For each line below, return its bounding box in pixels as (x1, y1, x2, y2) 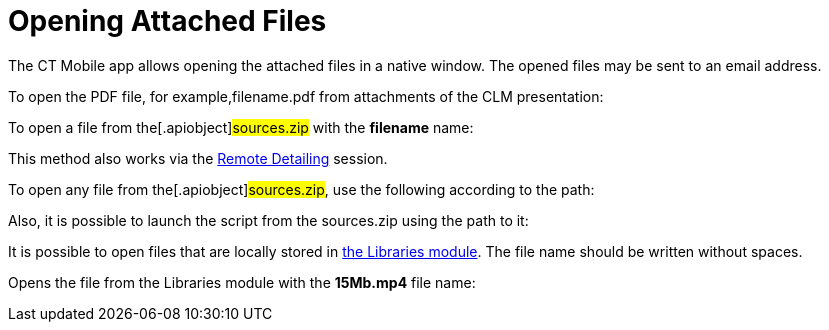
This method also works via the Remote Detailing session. (8, 149, 388, 167)
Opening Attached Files (8, 4, 327, 38)
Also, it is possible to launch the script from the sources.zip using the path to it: (8, 211, 529, 229)
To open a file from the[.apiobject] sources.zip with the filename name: (8, 118, 474, 136)
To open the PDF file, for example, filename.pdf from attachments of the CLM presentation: (8, 87, 604, 105)
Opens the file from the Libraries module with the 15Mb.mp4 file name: (8, 273, 476, 291)
